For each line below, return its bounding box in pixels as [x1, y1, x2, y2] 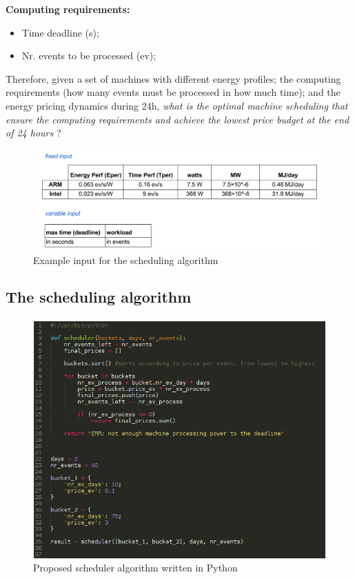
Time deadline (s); [21, 25, 99, 39]
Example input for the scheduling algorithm [33, 252, 219, 267]
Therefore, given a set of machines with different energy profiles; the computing [6, 71, 341, 85]
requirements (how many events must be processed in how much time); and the [6, 85, 341, 99]
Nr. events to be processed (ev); [21, 48, 156, 63]
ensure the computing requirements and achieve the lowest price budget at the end [6, 112, 349, 126]
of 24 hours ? [6, 125, 61, 140]
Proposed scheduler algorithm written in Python [33, 560, 238, 575]
